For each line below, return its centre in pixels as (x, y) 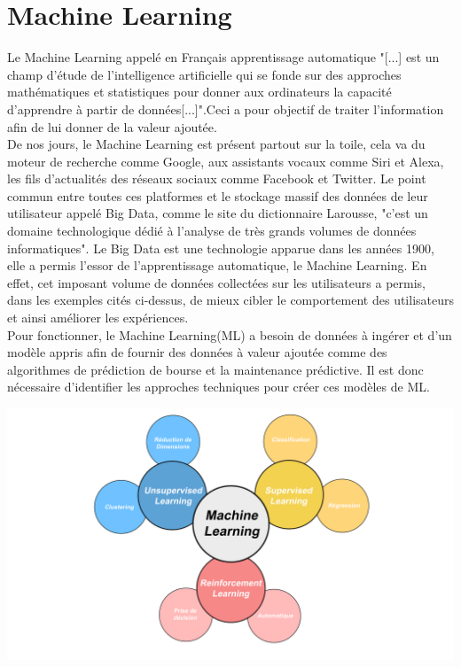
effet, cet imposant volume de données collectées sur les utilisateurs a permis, (216, 282)
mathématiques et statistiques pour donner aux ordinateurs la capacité (199, 92)
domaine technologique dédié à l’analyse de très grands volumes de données (212, 231)
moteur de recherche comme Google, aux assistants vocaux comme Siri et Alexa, (226, 161)
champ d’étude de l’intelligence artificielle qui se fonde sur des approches (204, 74)
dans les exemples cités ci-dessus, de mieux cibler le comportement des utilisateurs (231, 300)
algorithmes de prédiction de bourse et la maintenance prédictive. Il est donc (215, 369)
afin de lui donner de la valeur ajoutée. (112, 126)
